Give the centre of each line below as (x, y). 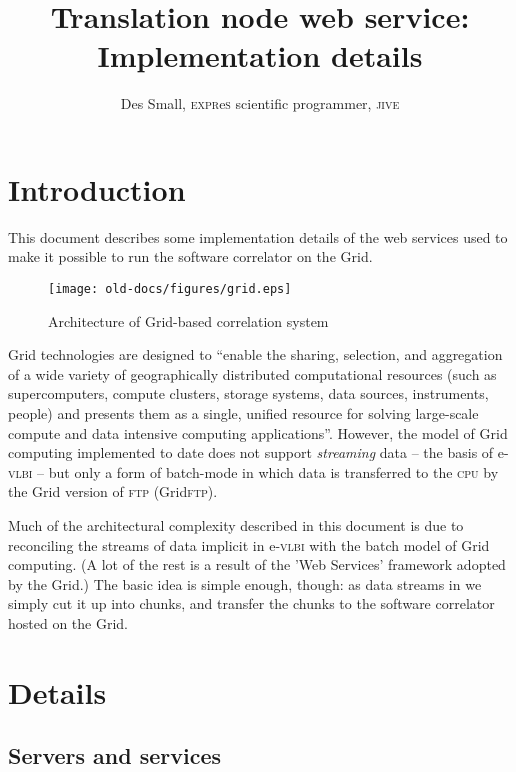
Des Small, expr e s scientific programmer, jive (260, 103)
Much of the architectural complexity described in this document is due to (236, 525)
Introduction (97, 188)
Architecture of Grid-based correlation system (188, 320)
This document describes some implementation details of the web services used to (258, 236)
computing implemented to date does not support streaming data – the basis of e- (258, 452)
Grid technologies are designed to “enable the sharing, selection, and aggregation (255, 354)
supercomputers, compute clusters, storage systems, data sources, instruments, (248, 393)
